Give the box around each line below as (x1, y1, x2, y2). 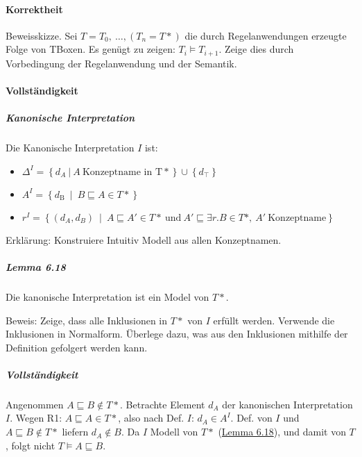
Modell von (150, 424, 198, 439)
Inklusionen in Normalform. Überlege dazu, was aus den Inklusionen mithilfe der (6, 326, 348, 341)
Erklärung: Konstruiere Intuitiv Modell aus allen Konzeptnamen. (6, 232, 282, 247)
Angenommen (6, 397, 64, 411)
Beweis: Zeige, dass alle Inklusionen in (6, 313, 168, 327)
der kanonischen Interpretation (222, 397, 353, 411)
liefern (62, 424, 89, 439)
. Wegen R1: (10, 410, 62, 425)
